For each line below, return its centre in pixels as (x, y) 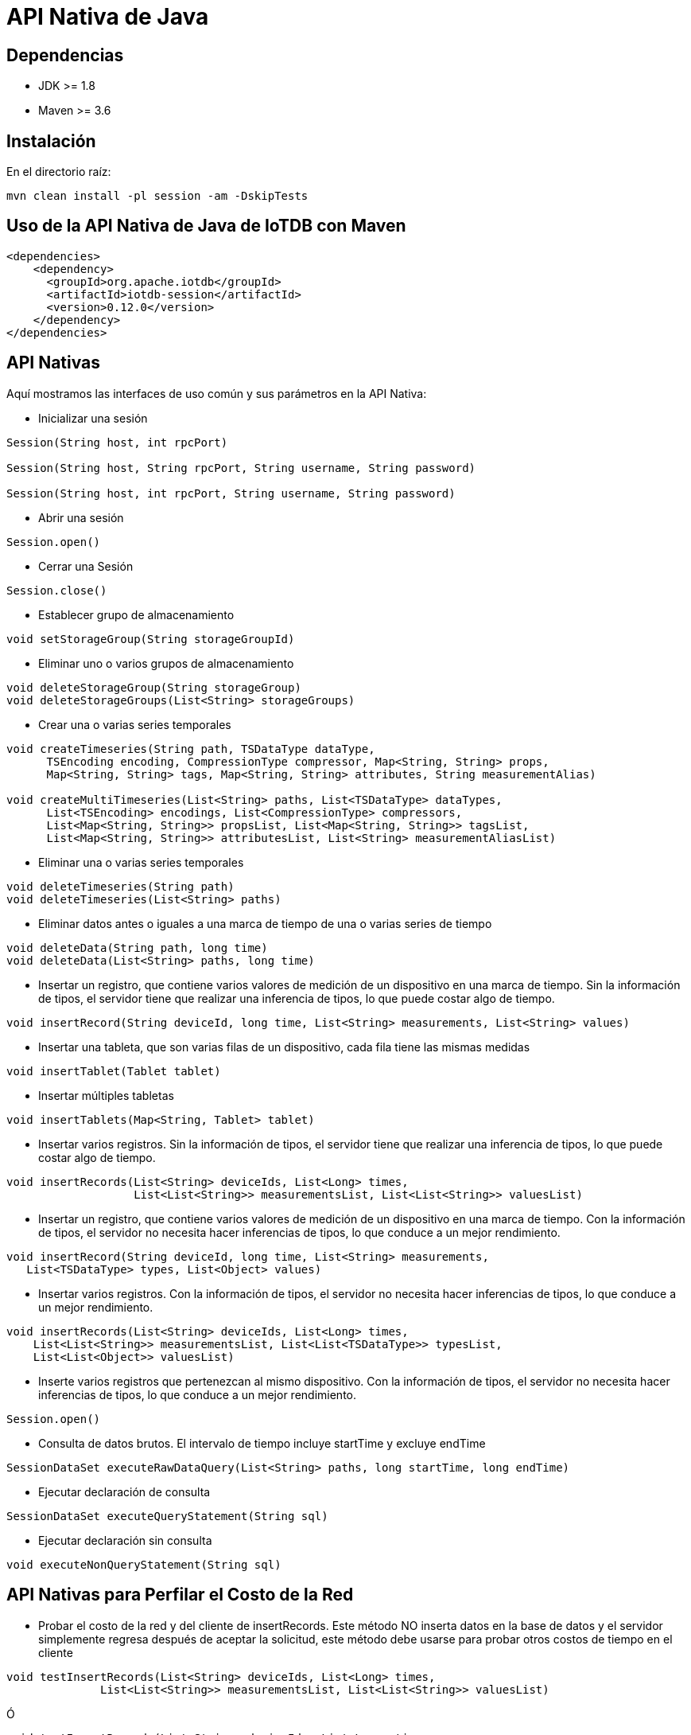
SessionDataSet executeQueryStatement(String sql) (167, 1516)
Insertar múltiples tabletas (106, 1095)
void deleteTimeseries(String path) (120, 886)
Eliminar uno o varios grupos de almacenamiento (166, 663)
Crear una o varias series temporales (135, 724)
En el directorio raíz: (59, 172)
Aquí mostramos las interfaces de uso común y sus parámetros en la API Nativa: (217, 393)
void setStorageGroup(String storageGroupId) (151, 639)
